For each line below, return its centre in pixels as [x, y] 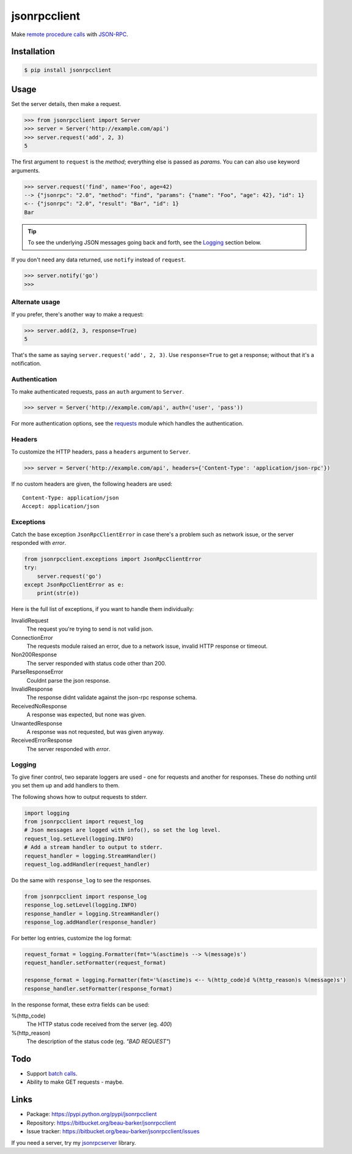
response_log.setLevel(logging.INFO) [81, 905]
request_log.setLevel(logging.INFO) [79, 838]
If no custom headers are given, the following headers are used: [92, 484]
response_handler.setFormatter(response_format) [98, 988]
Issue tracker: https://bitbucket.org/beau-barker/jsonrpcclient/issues [113, 1131]
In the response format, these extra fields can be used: [80, 1005]
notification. [26, 364]
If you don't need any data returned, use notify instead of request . [99, 260]
